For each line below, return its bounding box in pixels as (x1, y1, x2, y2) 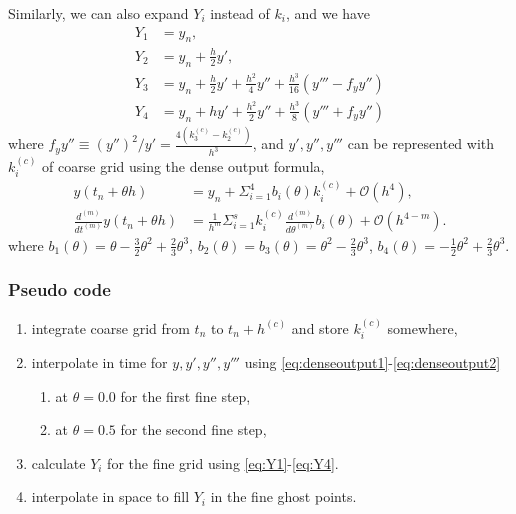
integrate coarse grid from (31, 317, 190, 338)
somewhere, (387, 317, 458, 338)
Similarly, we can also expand (8, 3, 189, 23)
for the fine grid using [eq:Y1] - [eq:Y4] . (107, 452, 339, 473)
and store (291, 317, 349, 338)
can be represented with (347, 133, 495, 154)
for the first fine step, (120, 385, 251, 406)
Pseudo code (8, 277, 111, 302)
